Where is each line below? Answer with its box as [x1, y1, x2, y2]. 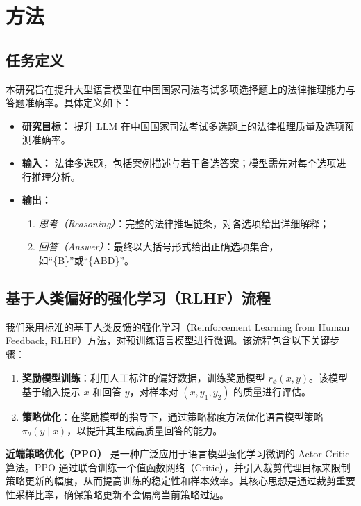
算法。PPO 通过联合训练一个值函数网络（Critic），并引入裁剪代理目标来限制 [6, 459, 351, 474]
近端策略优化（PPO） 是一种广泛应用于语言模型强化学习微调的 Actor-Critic [6, 446, 350, 461]
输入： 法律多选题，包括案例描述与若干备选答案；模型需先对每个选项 [22, 155, 337, 170]
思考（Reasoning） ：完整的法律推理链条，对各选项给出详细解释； [38, 215, 330, 230]
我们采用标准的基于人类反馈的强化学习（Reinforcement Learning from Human [6, 319, 350, 334]
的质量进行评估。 [233, 384, 312, 398]
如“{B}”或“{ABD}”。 [38, 252, 135, 267]
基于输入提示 [22, 384, 81, 398]
